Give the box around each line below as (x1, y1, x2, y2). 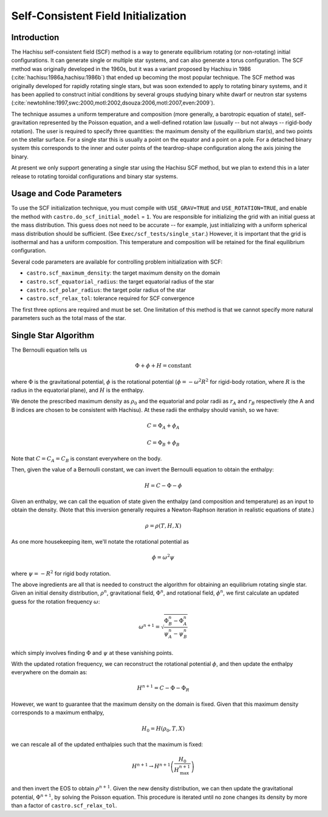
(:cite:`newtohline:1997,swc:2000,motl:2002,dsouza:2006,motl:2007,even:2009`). (11, 99, 215, 106)
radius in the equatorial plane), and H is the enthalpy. (11, 386, 145, 394)
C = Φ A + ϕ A (146, 422, 180, 431)
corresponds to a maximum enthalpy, (11, 709, 104, 716)
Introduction (11, 32, 60, 43)
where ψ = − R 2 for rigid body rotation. (11, 569, 111, 577)
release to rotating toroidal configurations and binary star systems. (11, 173, 179, 180)
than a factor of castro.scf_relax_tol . (11, 802, 117, 809)
